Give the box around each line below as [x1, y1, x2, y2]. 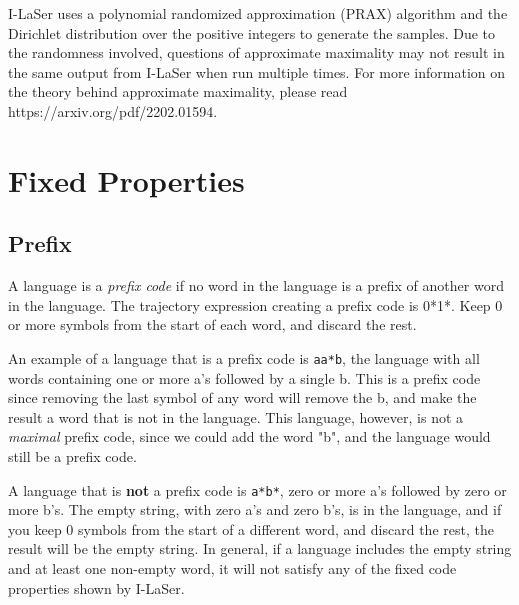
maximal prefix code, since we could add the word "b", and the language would [8, 426, 491, 447]
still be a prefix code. [8, 445, 137, 466]
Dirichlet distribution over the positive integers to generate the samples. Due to [8, 22, 496, 43]
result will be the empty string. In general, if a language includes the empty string [8, 538, 512, 559]
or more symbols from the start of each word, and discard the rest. [8, 314, 417, 335]
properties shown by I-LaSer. [8, 577, 185, 598]
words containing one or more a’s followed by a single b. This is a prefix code [8, 367, 481, 388]
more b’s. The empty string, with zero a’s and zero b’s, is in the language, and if [8, 499, 502, 520]
